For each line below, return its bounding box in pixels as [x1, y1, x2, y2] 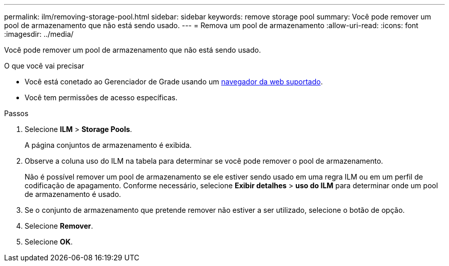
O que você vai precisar [4, 61, 85, 70]
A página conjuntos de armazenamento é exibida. [25, 141, 192, 149]
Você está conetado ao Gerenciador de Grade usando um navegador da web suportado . [25, 77, 323, 86]
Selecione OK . [25, 237, 73, 246]
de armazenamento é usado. [25, 190, 121, 198]
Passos [4, 109, 29, 118]
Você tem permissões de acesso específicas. [25, 93, 178, 102]
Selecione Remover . [25, 221, 93, 230]
